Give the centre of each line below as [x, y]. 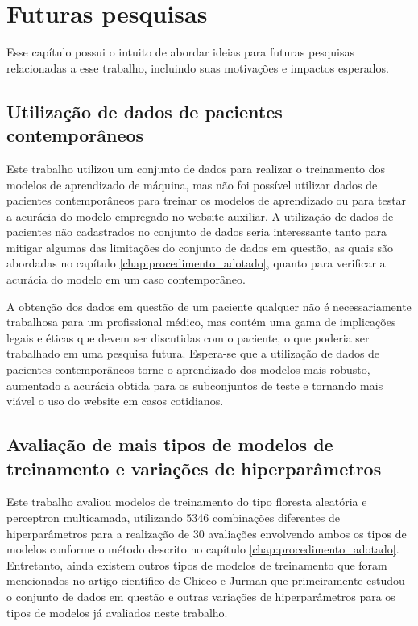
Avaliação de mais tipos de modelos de [170, 444]
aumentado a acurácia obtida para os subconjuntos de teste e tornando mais [195, 385]
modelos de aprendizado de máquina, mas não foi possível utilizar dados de [192, 184]
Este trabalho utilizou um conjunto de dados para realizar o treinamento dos [196, 168]
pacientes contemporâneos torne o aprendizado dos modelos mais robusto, [188, 369]
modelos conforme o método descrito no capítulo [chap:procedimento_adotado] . [203, 549]
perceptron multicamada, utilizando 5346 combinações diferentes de [174, 517]
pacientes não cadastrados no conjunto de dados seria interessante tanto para [197, 232]
